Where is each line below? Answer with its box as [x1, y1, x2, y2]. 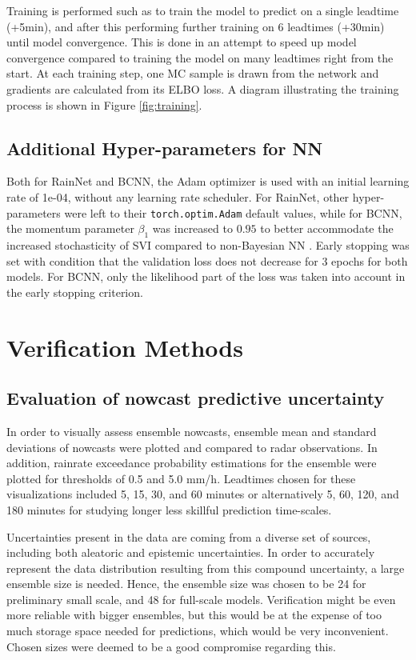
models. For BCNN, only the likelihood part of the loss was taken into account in [6, 268, 406, 285]
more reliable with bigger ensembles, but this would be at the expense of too [6, 606, 382, 623]
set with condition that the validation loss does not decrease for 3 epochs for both [6, 252, 408, 269]
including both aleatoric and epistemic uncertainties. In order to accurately [6, 544, 375, 561]
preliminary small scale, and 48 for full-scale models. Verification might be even [6, 590, 396, 607]
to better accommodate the [260, 220, 394, 237]
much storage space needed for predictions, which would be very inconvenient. [6, 622, 389, 639]
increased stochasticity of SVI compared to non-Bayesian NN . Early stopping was [6, 237, 410, 253]
